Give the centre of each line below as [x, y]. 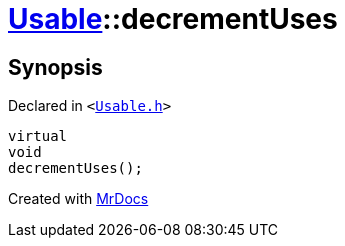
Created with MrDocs [78, 199]
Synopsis [55, 67]
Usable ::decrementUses [173, 19]
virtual [38, 136]
